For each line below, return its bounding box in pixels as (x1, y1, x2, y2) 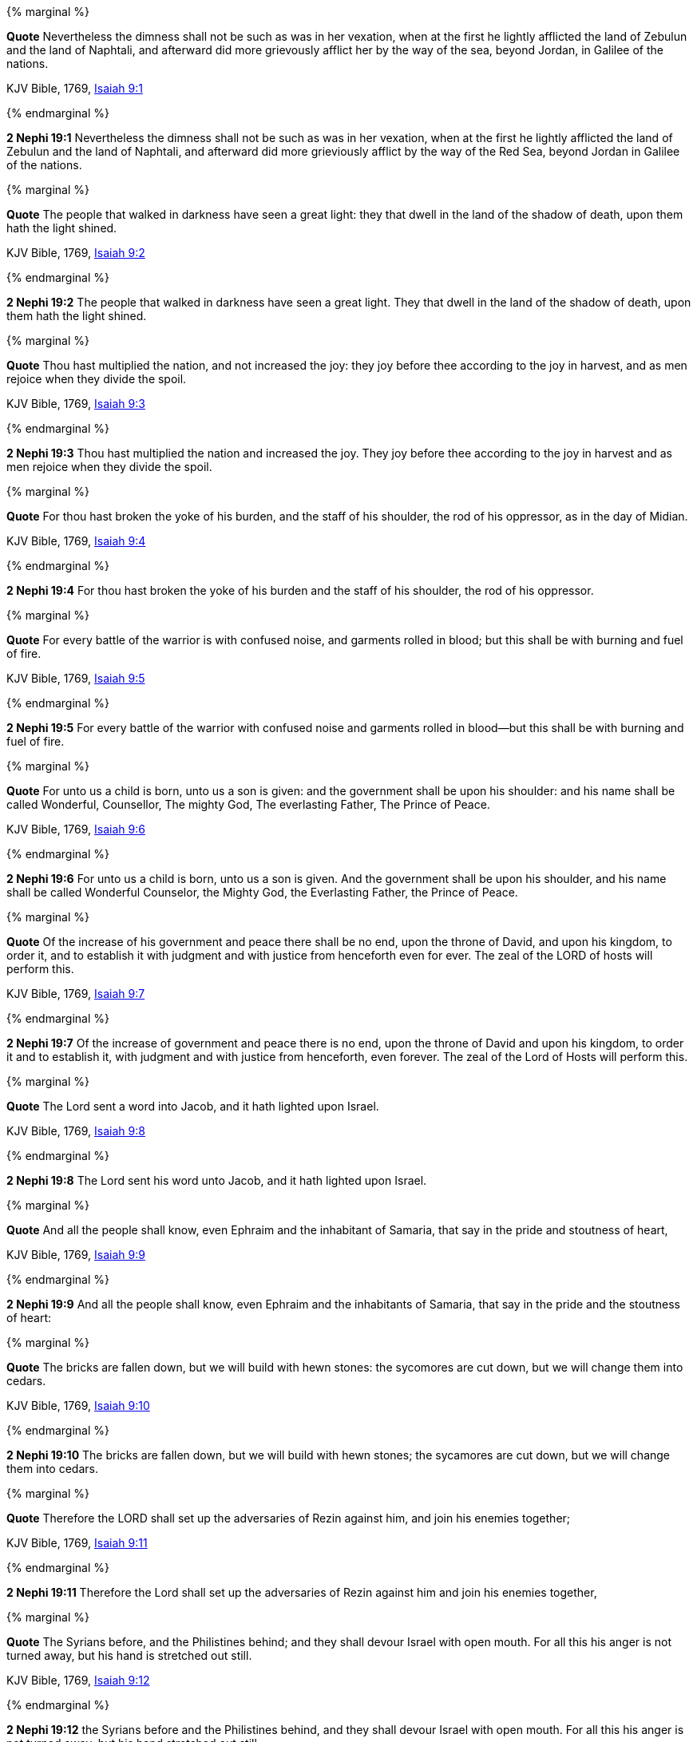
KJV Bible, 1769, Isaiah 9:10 (6, 1399, 150, 1412)
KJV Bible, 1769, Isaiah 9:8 (6, 1124, 145, 1138)
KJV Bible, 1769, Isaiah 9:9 (6, 1248, 145, 1261)
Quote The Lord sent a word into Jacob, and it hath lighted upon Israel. (6, 1099, 379, 1113)
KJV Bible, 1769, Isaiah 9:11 (6, 1536, 148, 1550)
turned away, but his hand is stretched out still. (6, 1649, 252, 1662)
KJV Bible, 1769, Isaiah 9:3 (6, 397, 145, 410)
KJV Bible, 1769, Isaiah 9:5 (6, 671, 145, 685)
